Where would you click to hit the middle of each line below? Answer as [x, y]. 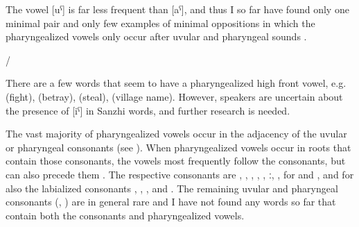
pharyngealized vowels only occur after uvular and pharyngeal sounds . [156, 36]
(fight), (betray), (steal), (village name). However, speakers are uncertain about [174, 96]
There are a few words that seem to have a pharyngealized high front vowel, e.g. [176, 83]
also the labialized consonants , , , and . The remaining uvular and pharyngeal [172, 188]
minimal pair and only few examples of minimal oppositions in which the [160, 23]
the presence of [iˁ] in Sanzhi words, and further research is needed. [148, 110]
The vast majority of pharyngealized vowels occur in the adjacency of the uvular [176, 134]
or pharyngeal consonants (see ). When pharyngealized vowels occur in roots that [178, 147]
